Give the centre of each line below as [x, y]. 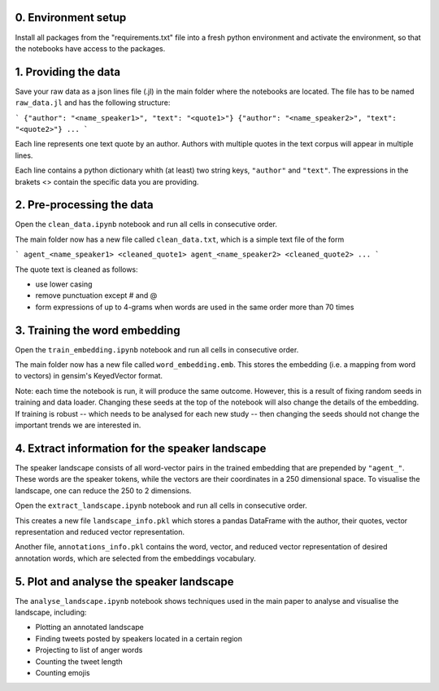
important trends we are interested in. [78, 425]
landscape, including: [51, 612]
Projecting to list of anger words [89, 650]
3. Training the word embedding [98, 330]
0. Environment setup [71, 17]
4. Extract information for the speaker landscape [141, 448]
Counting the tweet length [79, 661]
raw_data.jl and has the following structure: [93, 103]
